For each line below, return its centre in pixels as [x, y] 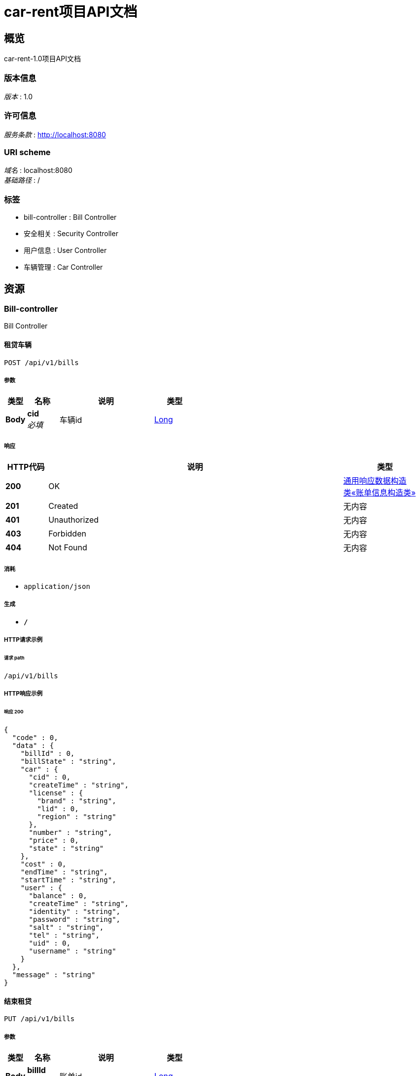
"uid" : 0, [50, 943]
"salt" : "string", [66, 927]
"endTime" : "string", [64, 872]
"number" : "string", [70, 832]
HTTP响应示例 [23, 694]
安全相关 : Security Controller [71, 234]
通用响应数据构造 [375, 481]
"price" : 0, [54, 840]
